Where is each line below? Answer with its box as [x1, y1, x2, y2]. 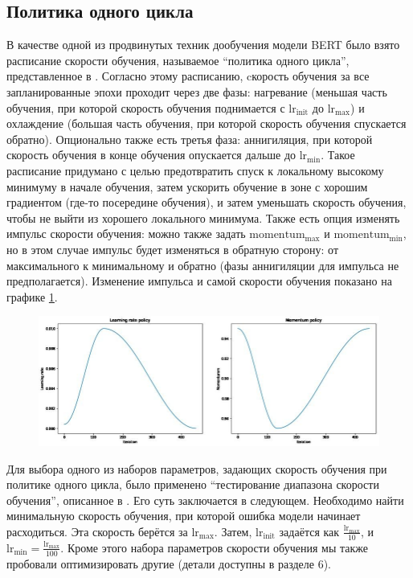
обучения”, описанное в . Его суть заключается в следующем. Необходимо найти [6, 491, 404, 508]
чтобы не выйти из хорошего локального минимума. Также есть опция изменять [6, 209, 400, 226]
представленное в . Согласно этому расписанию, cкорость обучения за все [6, 68, 370, 84]
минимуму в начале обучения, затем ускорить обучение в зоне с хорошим [6, 178, 368, 195]
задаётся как [279, 523, 340, 539]
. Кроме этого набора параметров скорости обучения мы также [60, 539, 368, 555]
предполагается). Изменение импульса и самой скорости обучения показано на [6, 273, 392, 289]
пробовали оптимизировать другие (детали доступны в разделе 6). [6, 555, 332, 572]
